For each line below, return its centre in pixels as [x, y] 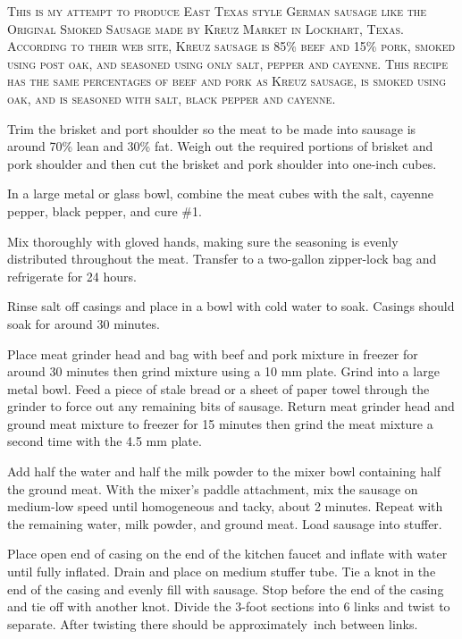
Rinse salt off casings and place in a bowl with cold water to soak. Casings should [231, 306]
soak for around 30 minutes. [84, 323]
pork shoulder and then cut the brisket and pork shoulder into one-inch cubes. [222, 163]
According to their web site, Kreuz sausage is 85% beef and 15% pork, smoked [231, 46]
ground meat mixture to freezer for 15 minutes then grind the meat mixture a [220, 423]
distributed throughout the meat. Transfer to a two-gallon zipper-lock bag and [222, 259]
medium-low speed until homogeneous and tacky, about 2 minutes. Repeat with [225, 506]
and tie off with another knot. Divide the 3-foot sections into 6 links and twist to [229, 606]
